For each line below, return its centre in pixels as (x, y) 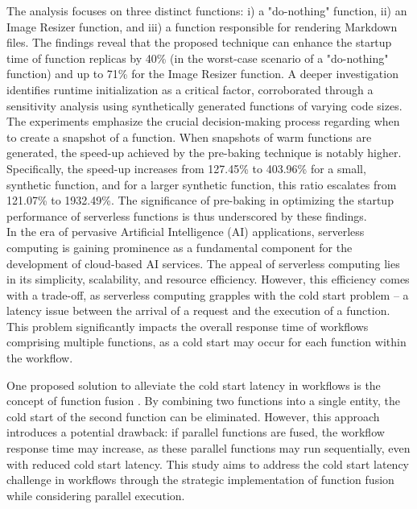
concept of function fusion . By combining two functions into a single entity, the (203, 401)
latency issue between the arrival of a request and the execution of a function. (198, 310)
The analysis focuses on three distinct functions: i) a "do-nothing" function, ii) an (207, 10)
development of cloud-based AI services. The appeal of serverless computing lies (203, 263)
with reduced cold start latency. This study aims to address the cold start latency (208, 463)
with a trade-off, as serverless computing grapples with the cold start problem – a (208, 294)
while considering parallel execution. (96, 495)
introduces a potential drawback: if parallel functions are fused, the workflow (196, 432)
